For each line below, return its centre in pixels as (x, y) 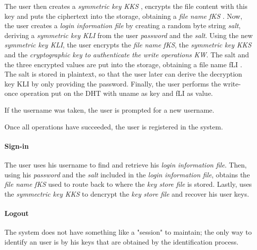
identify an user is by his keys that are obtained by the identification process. (122, 241)
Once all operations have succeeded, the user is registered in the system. (114, 126)
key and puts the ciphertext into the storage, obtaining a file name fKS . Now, (124, 16)
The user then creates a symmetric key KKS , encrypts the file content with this (126, 6)
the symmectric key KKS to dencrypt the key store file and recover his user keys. (127, 193)
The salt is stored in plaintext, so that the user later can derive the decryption (123, 74)
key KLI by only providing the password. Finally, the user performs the (113, 83)
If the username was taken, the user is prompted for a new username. (109, 109)
